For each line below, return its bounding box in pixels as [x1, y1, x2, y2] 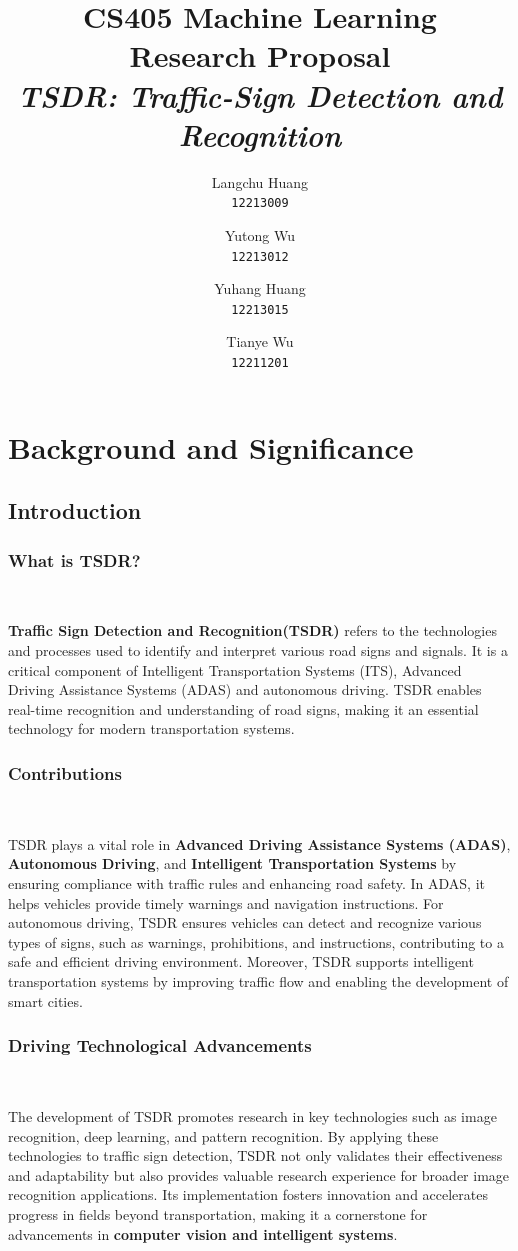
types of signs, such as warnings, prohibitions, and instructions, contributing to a [8, 931, 504, 952]
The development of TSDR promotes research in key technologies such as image [8, 1106, 497, 1126]
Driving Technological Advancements [8, 1033, 312, 1058]
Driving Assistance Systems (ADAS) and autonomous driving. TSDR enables [8, 679, 482, 700]
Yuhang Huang [214, 278, 306, 299]
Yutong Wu [224, 224, 296, 245]
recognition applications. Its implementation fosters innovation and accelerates [8, 1184, 489, 1205]
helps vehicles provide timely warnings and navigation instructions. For [8, 892, 444, 913]
